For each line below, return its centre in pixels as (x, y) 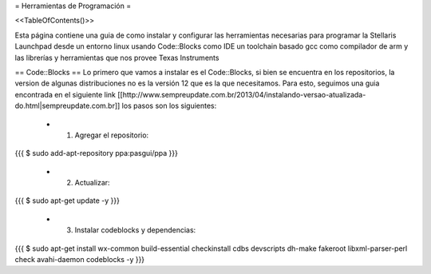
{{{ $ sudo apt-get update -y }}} (67, 201)
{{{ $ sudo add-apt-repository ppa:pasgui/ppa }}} (97, 153)
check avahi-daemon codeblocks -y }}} (80, 260)
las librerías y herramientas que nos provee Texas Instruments (117, 58)
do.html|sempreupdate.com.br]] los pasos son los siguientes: (116, 106)
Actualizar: (93, 183)
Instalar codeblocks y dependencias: (135, 230)
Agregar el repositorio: (112, 135)
